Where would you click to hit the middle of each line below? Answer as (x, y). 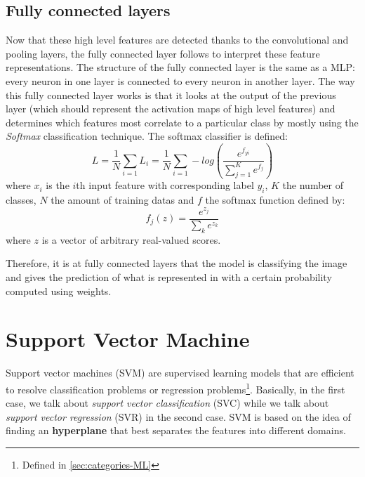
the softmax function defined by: (275, 200)
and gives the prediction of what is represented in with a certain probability (169, 277)
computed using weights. (59, 290)
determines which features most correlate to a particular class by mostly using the (182, 122)
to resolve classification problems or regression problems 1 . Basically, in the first (175, 388)
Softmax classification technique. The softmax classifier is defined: (147, 136)
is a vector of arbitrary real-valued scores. (131, 239)
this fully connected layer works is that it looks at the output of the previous (171, 94)
